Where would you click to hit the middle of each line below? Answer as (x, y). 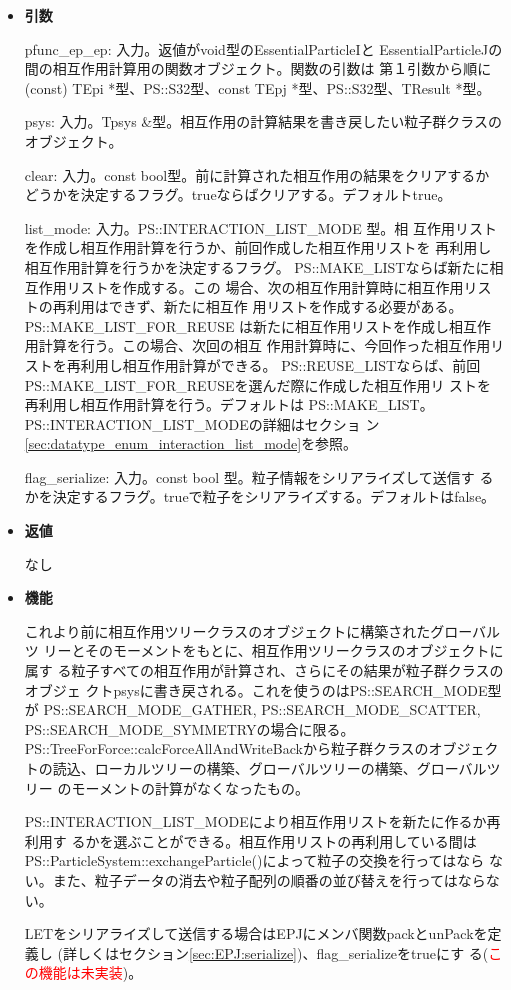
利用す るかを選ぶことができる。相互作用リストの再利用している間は (250, 840)
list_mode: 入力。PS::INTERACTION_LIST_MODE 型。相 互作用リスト (261, 227)
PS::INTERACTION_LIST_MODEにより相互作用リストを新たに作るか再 (262, 821)
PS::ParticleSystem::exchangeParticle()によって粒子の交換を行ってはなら (254, 860)
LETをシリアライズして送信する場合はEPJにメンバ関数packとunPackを (256, 933)
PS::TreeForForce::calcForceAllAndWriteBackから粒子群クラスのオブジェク (261, 748)
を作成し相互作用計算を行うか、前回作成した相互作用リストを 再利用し (258, 247)
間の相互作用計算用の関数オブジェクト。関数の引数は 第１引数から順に (258, 68)
